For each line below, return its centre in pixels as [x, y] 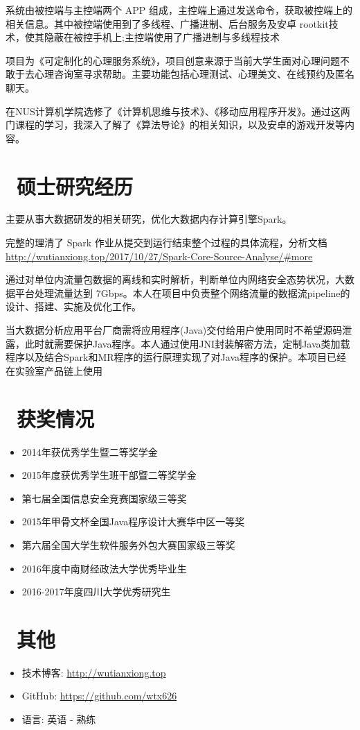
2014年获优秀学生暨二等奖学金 [90, 451]
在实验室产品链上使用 [54, 370]
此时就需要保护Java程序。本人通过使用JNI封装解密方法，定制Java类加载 [187, 343]
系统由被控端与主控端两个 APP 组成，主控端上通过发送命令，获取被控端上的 [179, 10]
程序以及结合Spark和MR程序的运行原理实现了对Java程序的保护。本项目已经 [176, 357]
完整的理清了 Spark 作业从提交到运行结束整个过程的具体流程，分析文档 [166, 243]
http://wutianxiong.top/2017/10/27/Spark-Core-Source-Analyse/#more [159, 256]
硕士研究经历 [75, 186]
